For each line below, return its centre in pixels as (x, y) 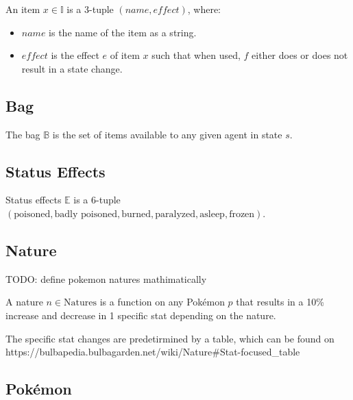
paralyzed (175, 214)
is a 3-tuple (90, 9)
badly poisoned (86, 214)
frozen (242, 214)
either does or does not (300, 55)
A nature (24, 302)
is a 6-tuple (97, 200)
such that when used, (196, 55)
